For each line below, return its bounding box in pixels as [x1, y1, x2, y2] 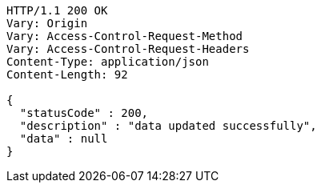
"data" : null [19, 132, 108, 145]
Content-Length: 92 [6, 68, 128, 81]
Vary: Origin [6, 17, 88, 30]
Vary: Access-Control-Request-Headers [6, 42, 250, 55]
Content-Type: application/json [6, 55, 209, 68]
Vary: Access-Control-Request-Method [6, 30, 243, 42]
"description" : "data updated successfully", [19, 119, 317, 132]
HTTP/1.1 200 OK [6, 4, 108, 17]
